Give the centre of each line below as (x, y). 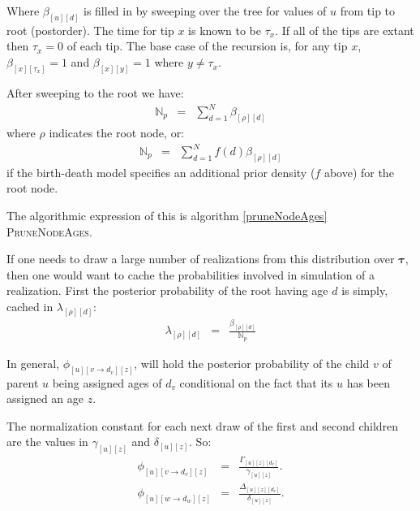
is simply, (365, 290)
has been (369, 382)
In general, (33, 363)
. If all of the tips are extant (345, 30)
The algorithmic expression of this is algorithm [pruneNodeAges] (167, 216)
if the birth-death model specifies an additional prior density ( (161, 172)
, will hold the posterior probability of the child (252, 363)
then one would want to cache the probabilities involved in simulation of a (191, 274)
